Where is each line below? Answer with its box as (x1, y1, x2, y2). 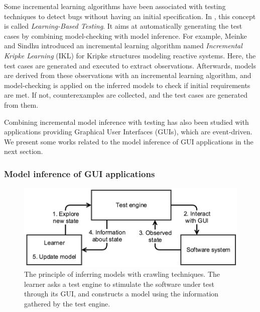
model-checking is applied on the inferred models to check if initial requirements (4, 80, 250, 90)
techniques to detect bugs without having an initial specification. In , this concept (4, 11, 256, 21)
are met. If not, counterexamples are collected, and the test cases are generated (4, 90, 247, 100)
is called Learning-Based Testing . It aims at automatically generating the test (4, 21, 242, 31)
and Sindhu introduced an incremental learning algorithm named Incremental (4, 40, 242, 51)
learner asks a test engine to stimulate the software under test (24, 278, 214, 289)
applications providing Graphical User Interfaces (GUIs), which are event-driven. (4, 126, 252, 137)
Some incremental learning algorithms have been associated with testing (4, 1, 226, 11)
